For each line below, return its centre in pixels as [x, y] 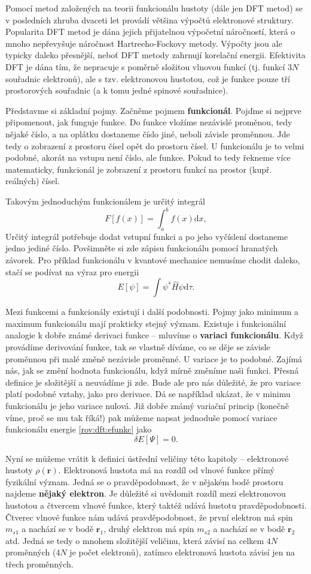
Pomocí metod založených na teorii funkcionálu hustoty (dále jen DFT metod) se [154, 8]
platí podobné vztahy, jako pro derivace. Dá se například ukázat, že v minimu [148, 394]
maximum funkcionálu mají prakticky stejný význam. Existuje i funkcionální [146, 323]
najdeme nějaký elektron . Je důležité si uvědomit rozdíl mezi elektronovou [146, 493]
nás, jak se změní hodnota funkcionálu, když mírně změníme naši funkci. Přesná [152, 370]
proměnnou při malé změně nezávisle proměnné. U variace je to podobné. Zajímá [154, 358]
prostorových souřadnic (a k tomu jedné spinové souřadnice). [117, 90]
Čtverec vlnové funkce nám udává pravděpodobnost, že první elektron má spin [149, 517]
